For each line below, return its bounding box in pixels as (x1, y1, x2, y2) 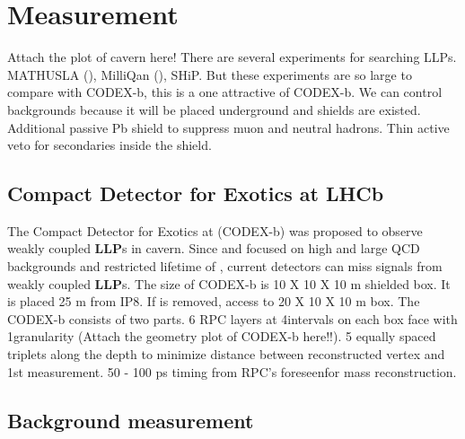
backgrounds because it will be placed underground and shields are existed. (7, 100, 421, 119)
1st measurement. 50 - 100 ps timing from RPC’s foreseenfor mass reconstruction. (7, 362, 457, 381)
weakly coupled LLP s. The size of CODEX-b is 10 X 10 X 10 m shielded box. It (7, 274, 451, 293)
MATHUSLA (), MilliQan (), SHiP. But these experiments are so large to (7, 65, 412, 83)
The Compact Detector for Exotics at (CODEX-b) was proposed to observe (7, 221, 423, 240)
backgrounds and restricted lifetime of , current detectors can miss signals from (7, 257, 443, 276)
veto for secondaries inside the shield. (7, 136, 212, 154)
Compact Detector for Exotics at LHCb (7, 180, 384, 207)
